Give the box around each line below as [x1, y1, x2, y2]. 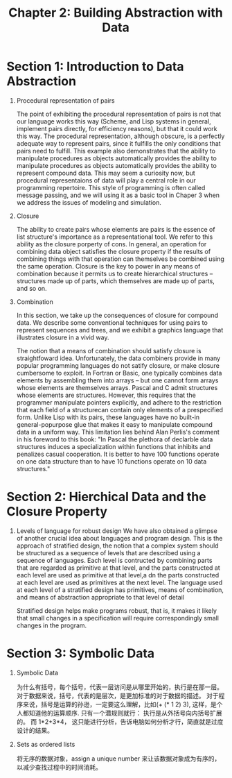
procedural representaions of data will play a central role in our [16, 176, 197, 185]
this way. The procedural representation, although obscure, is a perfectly [16, 132, 225, 140]
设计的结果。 [16, 726, 53, 734]
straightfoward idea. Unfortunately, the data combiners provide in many [16, 354, 221, 362]
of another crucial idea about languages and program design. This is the [16, 534, 223, 542]
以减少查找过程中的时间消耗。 [16, 763, 102, 771]
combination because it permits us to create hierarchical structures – [16, 269, 213, 278]
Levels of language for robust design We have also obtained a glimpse [16, 526, 217, 535]
